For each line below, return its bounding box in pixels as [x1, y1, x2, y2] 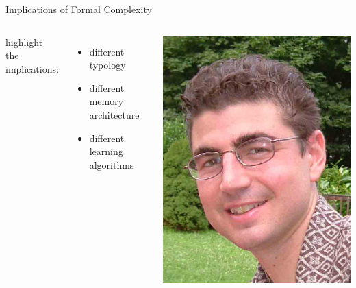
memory [89, 94, 124, 108]
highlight [5, 34, 43, 49]
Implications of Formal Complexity [5, 2, 152, 16]
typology [89, 58, 126, 72]
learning [89, 144, 123, 158]
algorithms [89, 157, 134, 171]
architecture [89, 107, 140, 121]
